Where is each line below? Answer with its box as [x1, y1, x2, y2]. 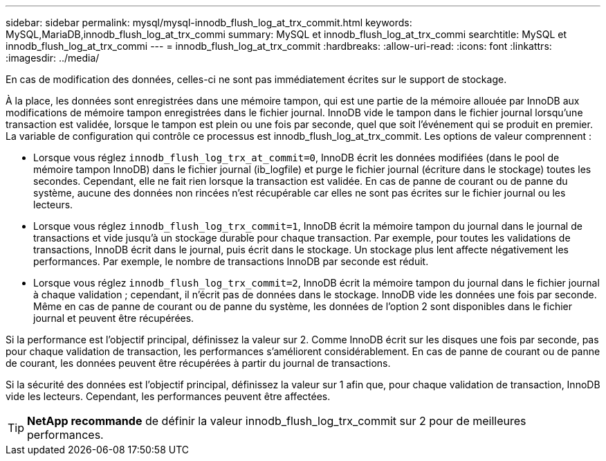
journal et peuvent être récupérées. [33, 312, 194, 324]
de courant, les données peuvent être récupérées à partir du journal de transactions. [6, 357, 391, 369]
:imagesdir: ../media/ [6, 52, 100, 64]
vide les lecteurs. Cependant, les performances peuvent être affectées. [6, 390, 331, 402]
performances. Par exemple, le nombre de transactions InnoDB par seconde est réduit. [33, 255, 429, 267]
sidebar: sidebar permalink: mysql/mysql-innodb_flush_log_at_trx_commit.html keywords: [6, 17, 412, 28]
